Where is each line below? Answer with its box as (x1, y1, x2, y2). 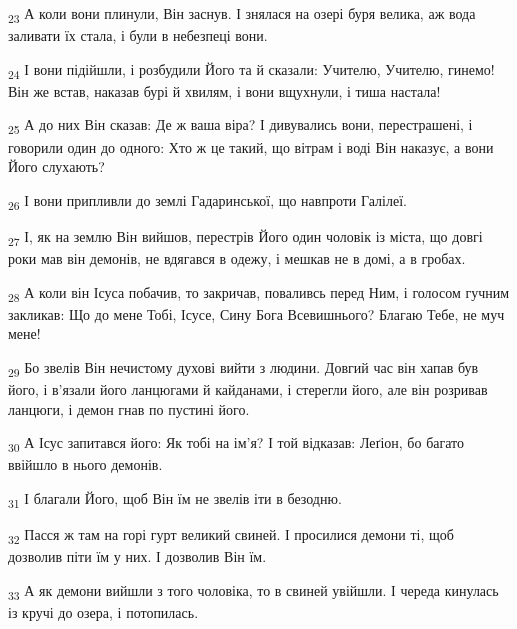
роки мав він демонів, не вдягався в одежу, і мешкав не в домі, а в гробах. (8, 248, 466, 268)
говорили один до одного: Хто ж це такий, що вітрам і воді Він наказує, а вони (8, 136, 494, 157)
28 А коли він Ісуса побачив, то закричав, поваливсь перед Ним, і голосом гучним (8, 281, 510, 305)
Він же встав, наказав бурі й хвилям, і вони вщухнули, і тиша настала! (8, 80, 441, 101)
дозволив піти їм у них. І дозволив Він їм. (8, 546, 267, 567)
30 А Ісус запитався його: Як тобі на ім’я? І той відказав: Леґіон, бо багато (8, 432, 464, 456)
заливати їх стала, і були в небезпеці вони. (8, 25, 268, 46)
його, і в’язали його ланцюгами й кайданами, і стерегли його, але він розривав (8, 379, 488, 400)
